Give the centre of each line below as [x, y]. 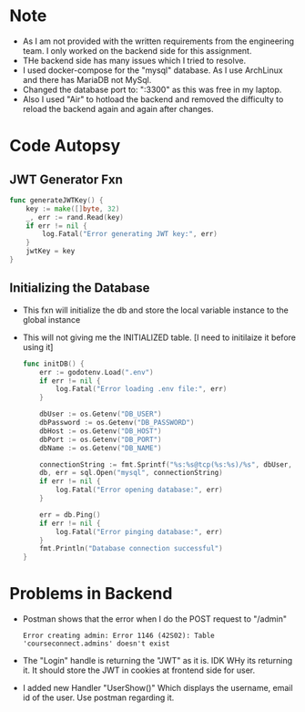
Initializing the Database [80, 288]
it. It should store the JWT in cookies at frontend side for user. [139, 670]
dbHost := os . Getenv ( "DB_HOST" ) [101, 431]
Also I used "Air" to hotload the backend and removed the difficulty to [153, 99]
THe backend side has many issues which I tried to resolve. [134, 60]
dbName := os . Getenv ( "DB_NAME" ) [101, 448]
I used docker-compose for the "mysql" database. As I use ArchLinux [153, 70]
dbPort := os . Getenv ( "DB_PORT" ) [101, 439]
